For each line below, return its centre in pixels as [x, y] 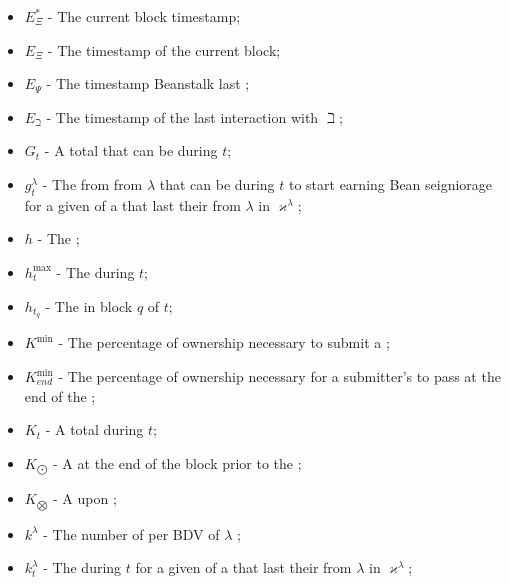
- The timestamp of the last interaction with [182, 116]
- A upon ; [85, 498]
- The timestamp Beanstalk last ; [148, 83]
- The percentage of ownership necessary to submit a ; [224, 342]
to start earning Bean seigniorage [390, 183]
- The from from [92, 183]
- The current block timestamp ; [144, 16]
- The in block [89, 305]
